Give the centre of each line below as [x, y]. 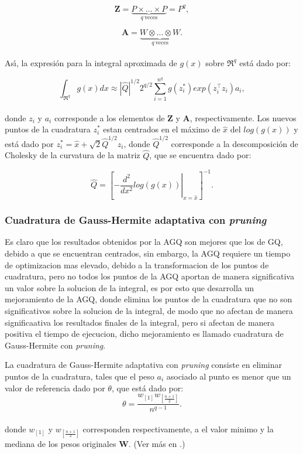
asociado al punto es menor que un [229, 376]
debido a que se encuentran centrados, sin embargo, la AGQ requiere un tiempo [148, 253]
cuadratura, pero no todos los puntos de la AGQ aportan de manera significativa [149, 276]
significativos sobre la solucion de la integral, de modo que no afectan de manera [149, 311]
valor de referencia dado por [55, 388]
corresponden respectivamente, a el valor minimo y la [178, 429]
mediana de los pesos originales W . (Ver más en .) [95, 444]
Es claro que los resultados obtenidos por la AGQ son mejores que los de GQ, [144, 242]
